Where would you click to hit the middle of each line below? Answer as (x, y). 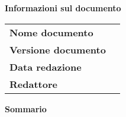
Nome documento (51, 32)
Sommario (26, 108)
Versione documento (58, 49)
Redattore (33, 84)
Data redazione (46, 67)
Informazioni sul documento (63, 8)
